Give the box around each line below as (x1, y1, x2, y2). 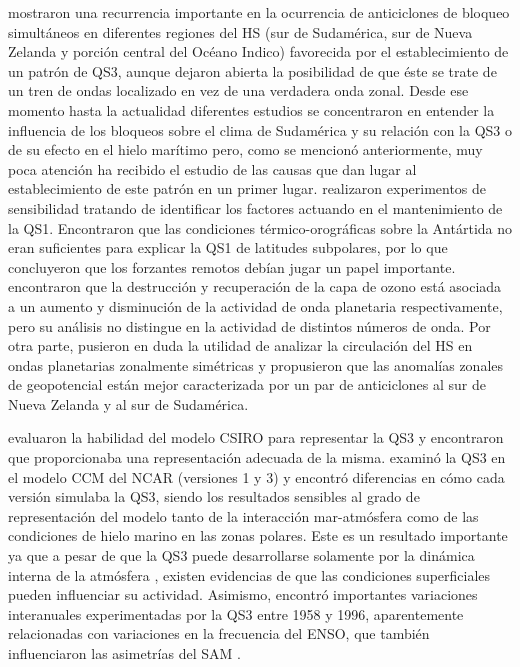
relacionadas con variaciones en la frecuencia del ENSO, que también (8, 623, 430, 644)
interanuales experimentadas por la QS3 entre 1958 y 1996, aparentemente (8, 603, 464, 624)
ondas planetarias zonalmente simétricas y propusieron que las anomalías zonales (8, 354, 504, 375)
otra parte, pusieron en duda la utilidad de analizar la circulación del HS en (8, 335, 473, 356)
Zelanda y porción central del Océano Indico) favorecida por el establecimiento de (8, 41, 509, 62)
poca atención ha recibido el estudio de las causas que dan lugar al (8, 158, 417, 179)
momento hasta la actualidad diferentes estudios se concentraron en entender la (8, 99, 495, 120)
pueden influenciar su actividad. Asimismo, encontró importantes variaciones (8, 584, 478, 605)
